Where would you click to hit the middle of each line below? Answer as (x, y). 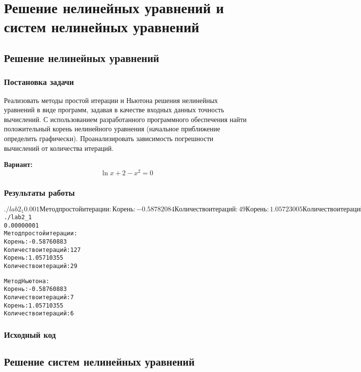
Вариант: (18, 164)
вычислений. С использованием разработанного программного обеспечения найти (125, 119)
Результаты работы (40, 192)
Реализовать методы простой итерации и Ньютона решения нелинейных (111, 100)
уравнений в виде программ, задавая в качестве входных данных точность (114, 110)
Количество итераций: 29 (41, 266)
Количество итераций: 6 (39, 314)
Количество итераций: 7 (39, 297)
